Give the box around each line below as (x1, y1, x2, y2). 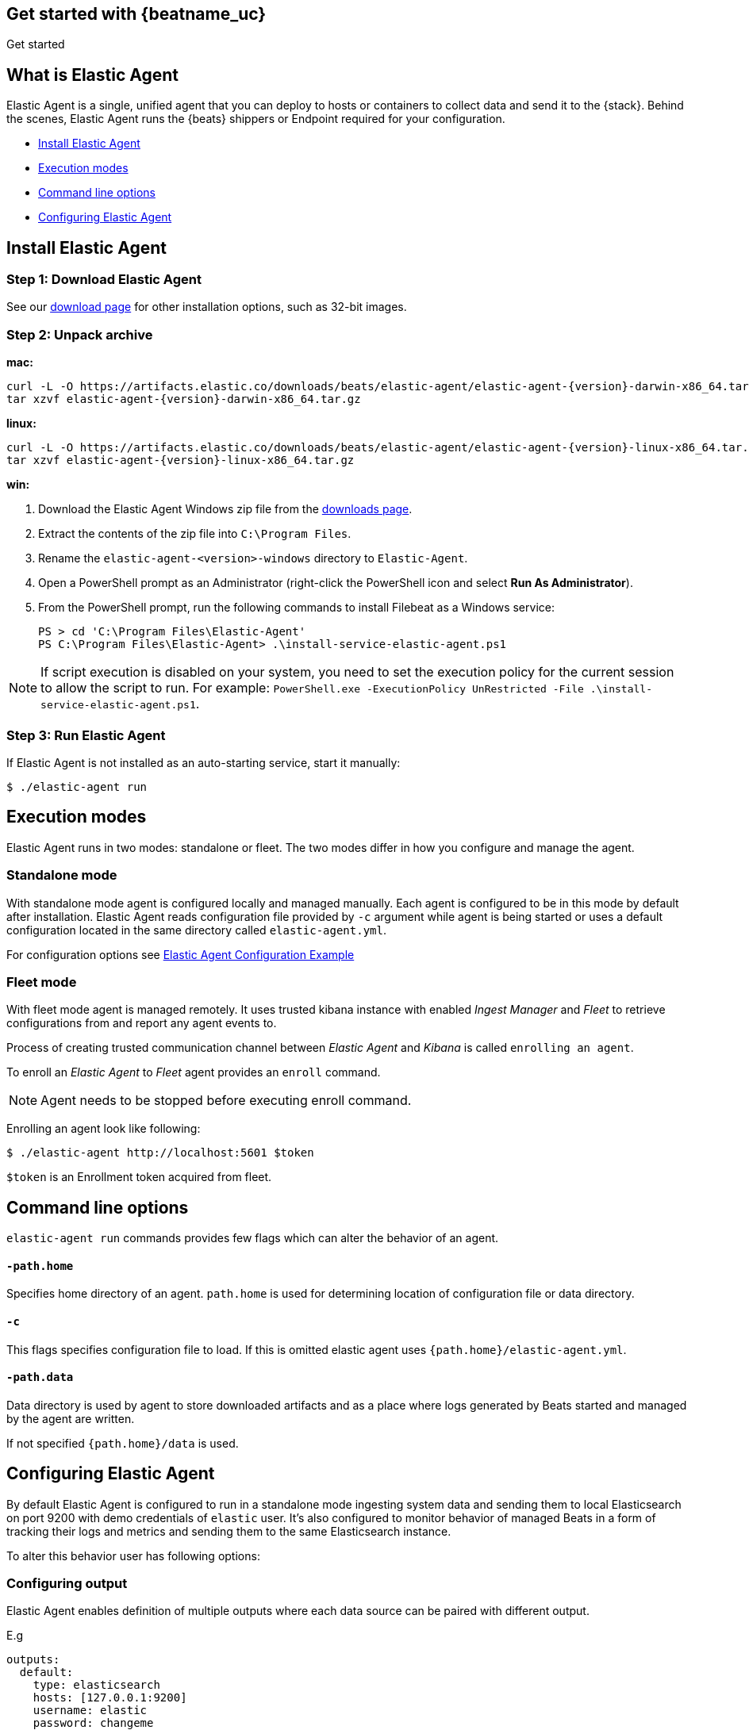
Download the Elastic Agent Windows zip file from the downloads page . (38, 502, 413, 516)
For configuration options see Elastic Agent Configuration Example (6, 947, 355, 961)
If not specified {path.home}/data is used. (6, 1436, 239, 1450)
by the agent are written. (6, 1411, 135, 1425)
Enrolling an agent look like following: (6, 1122, 201, 1136)
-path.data (6, 1371, 74, 1384)
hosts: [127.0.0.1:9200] (33, 1691, 187, 1705)
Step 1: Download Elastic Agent (6, 271, 202, 288)
